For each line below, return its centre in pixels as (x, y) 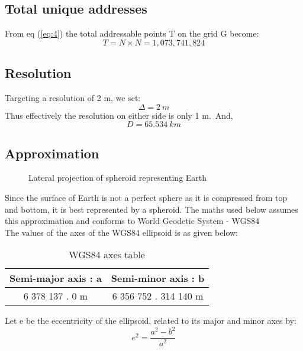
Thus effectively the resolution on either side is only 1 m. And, (119, 115)
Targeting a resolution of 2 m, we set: (73, 97)
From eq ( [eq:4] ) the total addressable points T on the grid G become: (132, 33)
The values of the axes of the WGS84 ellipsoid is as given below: (122, 232)
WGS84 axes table (107, 255)
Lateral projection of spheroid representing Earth (118, 178)
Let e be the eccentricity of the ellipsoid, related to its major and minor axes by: (151, 321)
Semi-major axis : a (56, 278)
